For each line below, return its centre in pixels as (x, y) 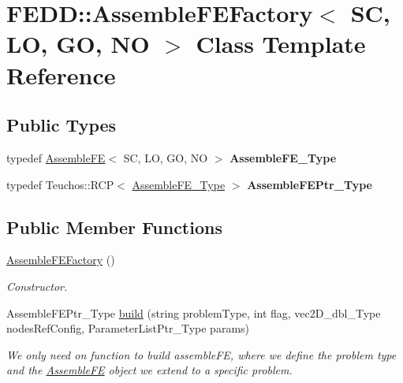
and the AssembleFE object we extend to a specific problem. (149, 370)
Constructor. (37, 286)
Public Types (62, 125)
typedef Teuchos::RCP (60, 184)
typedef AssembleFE (56, 157)
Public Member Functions (114, 227)
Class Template (281, 44)
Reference (61, 74)
